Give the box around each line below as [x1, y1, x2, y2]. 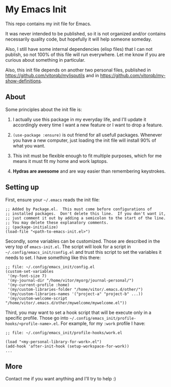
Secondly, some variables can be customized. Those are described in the [5, 238, 160, 244]
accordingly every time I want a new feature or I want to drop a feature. [12, 122, 163, 128]
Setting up [5, 183, 39, 192]
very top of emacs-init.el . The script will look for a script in [5, 243, 132, 250]
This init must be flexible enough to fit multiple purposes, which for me [12, 153, 162, 159]
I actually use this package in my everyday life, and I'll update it [12, 116, 146, 122]
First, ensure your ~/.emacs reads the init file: [5, 196, 100, 202]
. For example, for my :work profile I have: [58, 320, 146, 326]
